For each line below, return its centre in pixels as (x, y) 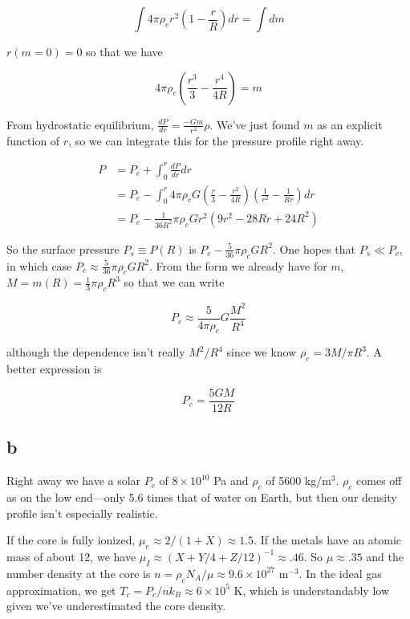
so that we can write (174, 282)
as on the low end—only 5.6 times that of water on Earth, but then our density (202, 497)
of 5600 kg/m (298, 481)
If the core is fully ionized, (71, 540)
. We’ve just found (255, 124)
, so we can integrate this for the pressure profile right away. (216, 140)
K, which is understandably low (312, 590)
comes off (379, 481)
